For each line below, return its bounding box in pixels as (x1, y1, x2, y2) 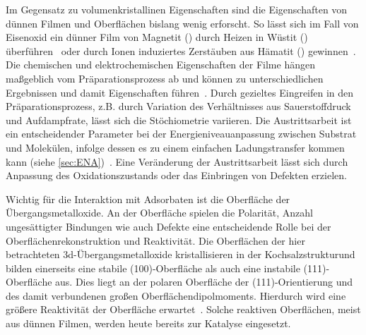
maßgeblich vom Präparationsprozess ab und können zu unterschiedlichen (6, 71, 324, 85)
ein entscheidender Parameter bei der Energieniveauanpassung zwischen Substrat (6, 126, 357, 141)
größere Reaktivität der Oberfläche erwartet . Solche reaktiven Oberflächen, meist (6, 302, 361, 317)
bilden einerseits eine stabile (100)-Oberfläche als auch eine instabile (6, 260, 300, 275)
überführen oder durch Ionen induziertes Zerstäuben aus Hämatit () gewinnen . (6, 43, 356, 58)
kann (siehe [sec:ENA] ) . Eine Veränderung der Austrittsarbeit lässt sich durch (6, 154, 348, 169)
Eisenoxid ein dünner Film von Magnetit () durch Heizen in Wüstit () (6, 30, 308, 44)
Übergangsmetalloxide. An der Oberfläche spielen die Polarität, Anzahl (6, 205, 313, 220)
